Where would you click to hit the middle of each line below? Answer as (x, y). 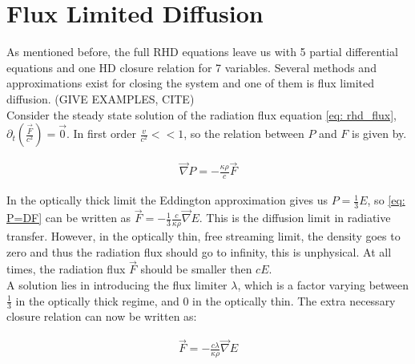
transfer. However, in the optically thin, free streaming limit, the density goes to (203, 236)
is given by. (379, 133)
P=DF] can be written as (69, 218)
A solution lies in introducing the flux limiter (117, 285)
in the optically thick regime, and (97, 300)
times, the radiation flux (66, 269)
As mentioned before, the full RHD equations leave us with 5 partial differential (202, 52)
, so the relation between (244, 133)
